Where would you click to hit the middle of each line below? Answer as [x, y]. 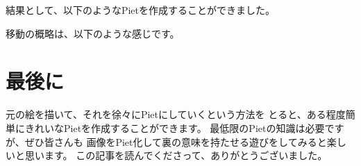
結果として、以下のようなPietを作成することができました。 [140, 10]
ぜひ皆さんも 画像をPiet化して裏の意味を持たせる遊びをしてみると [176, 141]
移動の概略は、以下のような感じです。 [93, 33]
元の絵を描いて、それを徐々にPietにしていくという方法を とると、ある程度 [176, 114]
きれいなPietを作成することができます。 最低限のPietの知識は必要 [175, 127]
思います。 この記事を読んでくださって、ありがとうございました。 [176, 155]
